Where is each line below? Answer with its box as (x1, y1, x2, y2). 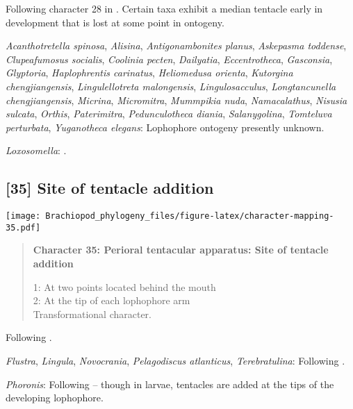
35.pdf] (6, 222, 41, 233)
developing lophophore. (6, 390, 104, 405)
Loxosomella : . (6, 143, 67, 158)
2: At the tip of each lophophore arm (33, 293, 190, 308)
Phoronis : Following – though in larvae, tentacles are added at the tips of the (6, 376, 334, 391)
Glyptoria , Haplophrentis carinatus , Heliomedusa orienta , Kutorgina (6, 65, 293, 80)
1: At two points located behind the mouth (33, 279, 216, 294)
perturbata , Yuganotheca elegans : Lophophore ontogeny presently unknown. (6, 119, 325, 134)
